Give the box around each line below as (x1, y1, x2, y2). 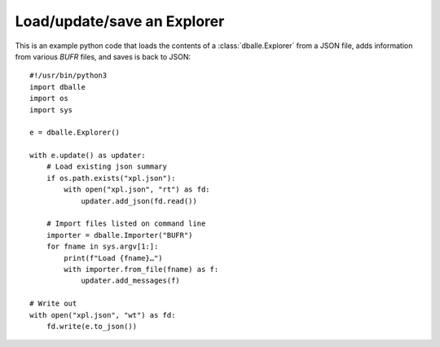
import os (29, 94, 68, 103)
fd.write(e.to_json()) (46, 322, 138, 331)
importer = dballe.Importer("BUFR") (46, 231, 193, 239)
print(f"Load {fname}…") (64, 253, 163, 262)
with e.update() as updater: (29, 151, 146, 160)
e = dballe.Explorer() (29, 128, 121, 138)
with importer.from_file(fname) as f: (64, 265, 219, 274)
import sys (29, 105, 73, 114)
